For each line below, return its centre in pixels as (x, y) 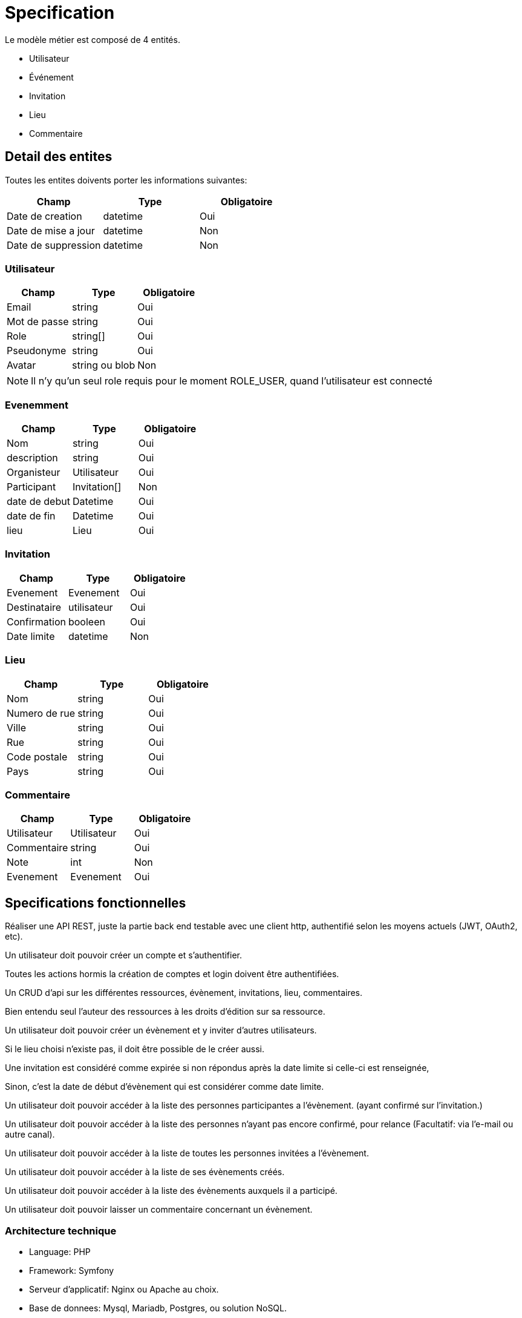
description (32, 458)
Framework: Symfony (72, 1270)
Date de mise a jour (51, 230)
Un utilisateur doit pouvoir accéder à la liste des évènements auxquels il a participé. (171, 1191)
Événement (51, 77)
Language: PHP (60, 1251)
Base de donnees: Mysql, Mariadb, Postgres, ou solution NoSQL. (158, 1308)
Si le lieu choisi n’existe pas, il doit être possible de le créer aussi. (135, 1049)
